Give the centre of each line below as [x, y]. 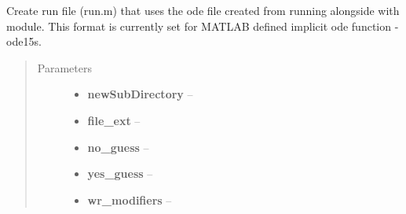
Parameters [64, 67]
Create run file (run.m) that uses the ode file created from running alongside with [203, 10]
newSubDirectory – [140, 94]
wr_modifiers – [130, 199]
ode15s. [24, 41]
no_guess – [118, 147]
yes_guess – [120, 173]
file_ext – [114, 120]
